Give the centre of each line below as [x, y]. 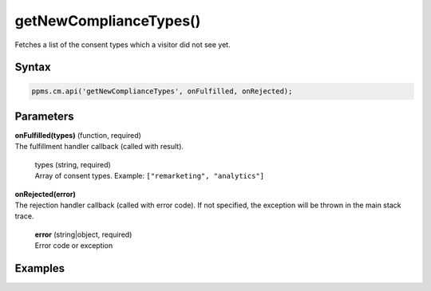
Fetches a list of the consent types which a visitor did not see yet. [123, 45]
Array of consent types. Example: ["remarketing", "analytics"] [150, 176]
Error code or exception [74, 246]
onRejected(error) [45, 194]
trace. [24, 216]
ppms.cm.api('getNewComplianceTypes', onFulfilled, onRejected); [162, 91]
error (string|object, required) [83, 234]
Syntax [33, 67]
